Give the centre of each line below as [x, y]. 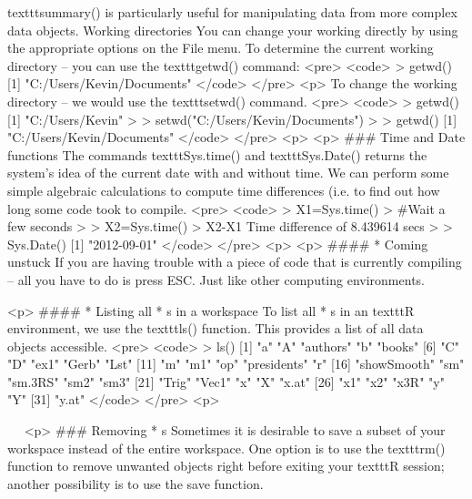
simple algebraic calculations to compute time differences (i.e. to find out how [224, 190]
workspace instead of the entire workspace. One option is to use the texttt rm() [226, 448]
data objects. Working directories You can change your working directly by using [233, 30]
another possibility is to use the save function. [136, 483]
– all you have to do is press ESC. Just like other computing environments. [216, 279]
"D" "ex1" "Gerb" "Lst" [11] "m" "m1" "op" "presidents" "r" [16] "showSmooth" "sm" [236, 364]
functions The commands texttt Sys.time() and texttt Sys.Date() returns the [217, 154]
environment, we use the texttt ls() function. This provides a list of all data [216, 328]
